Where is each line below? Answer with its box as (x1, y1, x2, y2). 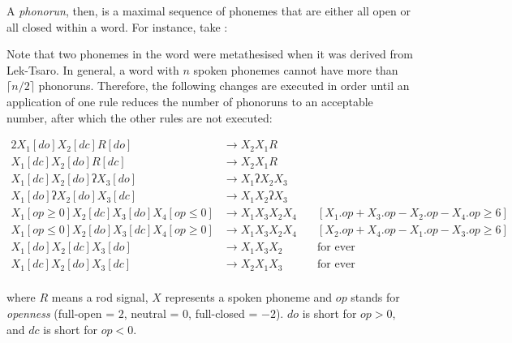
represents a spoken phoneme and (165, 289, 333, 306)
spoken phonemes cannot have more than (193, 61, 398, 78)
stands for (351, 289, 400, 306)
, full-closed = (188, 305, 258, 322)
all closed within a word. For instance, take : (6, 18, 228, 35)
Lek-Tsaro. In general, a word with (6, 61, 179, 78)
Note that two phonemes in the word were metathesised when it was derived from (6, 45, 413, 62)
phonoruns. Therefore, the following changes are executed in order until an (38, 77, 410, 94)
